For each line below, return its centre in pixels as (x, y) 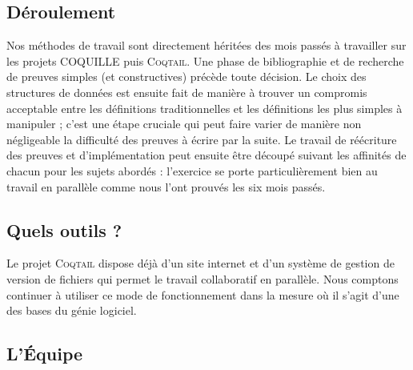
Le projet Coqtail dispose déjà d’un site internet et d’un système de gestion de (200, 263)
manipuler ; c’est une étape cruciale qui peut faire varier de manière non (184, 124)
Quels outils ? (64, 229)
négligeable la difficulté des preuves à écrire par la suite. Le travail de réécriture (202, 139)
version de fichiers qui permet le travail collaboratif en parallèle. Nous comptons (202, 278)
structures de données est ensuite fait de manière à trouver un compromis (187, 92)
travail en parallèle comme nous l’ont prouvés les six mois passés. (166, 186)
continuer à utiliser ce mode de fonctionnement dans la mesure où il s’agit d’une (203, 294)
